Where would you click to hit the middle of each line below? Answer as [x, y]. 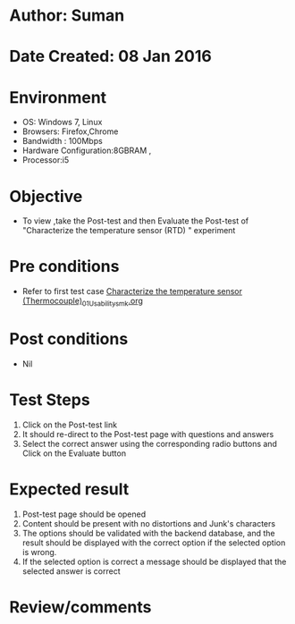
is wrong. [39, 552]
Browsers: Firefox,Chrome [70, 131]
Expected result [69, 489]
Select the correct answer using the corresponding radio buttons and [149, 443]
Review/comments [80, 607]
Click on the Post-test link [70, 425]
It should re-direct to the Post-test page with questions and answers [148, 434]
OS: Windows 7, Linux [62, 122]
